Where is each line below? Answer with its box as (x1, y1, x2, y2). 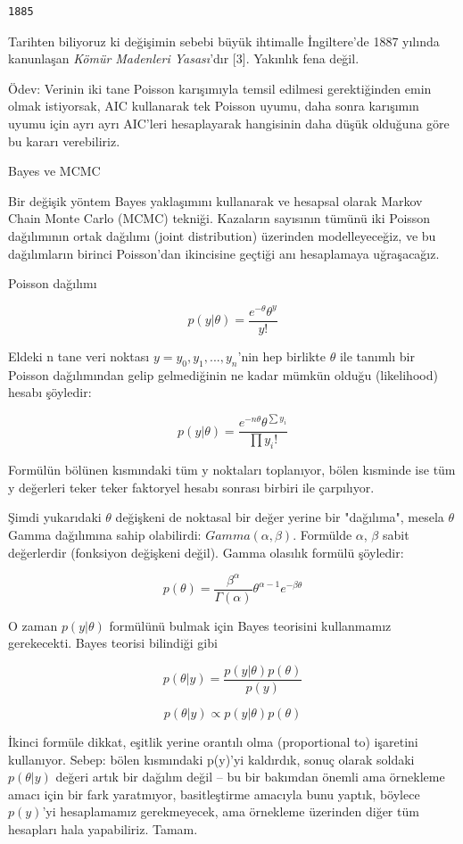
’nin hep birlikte (237, 346, 326, 365)
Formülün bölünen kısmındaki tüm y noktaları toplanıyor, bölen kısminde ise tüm (8, 460, 456, 479)
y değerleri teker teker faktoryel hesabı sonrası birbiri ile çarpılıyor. (8, 477, 375, 496)
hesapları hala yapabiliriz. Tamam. (8, 819, 198, 838)
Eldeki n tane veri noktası (8, 346, 150, 365)
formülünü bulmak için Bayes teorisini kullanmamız (109, 616, 392, 634)
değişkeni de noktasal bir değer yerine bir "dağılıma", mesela (115, 508, 444, 526)
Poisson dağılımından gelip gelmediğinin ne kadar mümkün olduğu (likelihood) (8, 365, 438, 384)
